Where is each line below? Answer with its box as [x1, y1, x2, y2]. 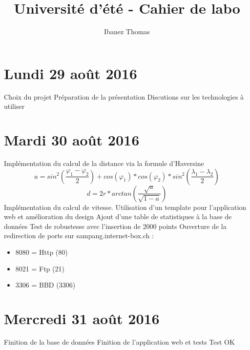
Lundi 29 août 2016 [4, 63, 137, 83]
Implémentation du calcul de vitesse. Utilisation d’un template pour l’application [4, 202, 247, 212]
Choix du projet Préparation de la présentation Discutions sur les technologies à [4, 91, 244, 102]
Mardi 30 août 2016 [4, 130, 140, 150]
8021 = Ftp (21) [15, 263, 64, 273]
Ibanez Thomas [104, 26, 150, 37]
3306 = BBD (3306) [15, 280, 76, 290]
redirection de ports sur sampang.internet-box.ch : [4, 230, 154, 241]
